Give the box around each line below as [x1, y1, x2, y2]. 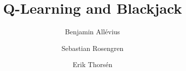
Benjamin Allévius [65, 26, 120, 37]
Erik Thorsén [72, 59, 113, 70]
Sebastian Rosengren [61, 43, 124, 53]
